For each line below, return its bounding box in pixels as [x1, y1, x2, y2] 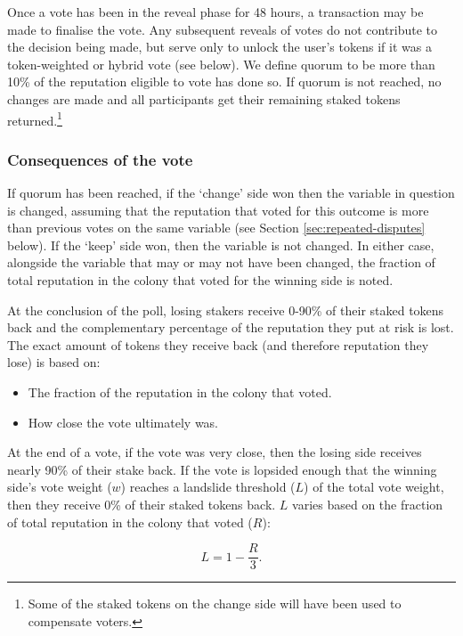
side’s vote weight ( [7, 477, 112, 496]
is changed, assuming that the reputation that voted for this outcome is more [7, 200, 429, 219]
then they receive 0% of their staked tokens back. [7, 494, 276, 513]
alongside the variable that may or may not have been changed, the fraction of [7, 253, 435, 272]
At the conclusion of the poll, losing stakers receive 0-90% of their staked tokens [7, 300, 444, 319]
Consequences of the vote [7, 148, 193, 170]
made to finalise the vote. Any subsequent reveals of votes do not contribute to [7, 20, 438, 38]
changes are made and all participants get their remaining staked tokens [7, 89, 401, 108]
